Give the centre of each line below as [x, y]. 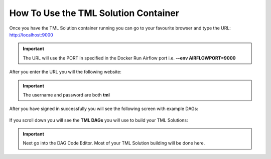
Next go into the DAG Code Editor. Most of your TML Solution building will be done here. [114, 143]
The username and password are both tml [66, 94]
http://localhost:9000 [31, 34]
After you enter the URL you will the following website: [65, 72]
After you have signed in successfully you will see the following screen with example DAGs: [104, 109]
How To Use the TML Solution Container [94, 13]
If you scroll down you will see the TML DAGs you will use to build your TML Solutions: [99, 120]
